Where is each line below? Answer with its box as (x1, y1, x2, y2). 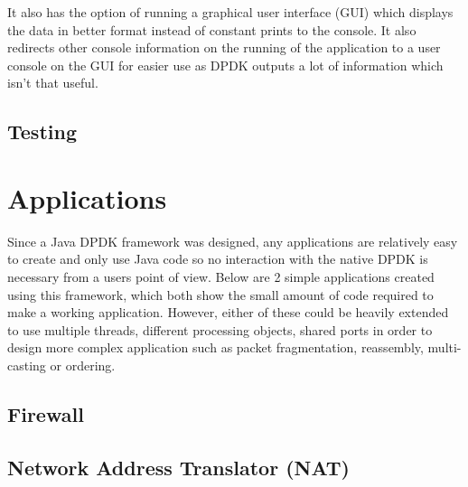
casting (7, 356, 46, 375)
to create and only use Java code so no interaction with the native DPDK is (7, 249, 428, 268)
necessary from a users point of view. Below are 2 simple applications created (7, 267, 435, 286)
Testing (7, 117, 77, 145)
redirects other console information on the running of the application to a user (7, 38, 441, 57)
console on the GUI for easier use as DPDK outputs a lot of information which (7, 55, 444, 74)
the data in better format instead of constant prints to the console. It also (7, 20, 417, 39)
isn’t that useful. (7, 73, 98, 92)
